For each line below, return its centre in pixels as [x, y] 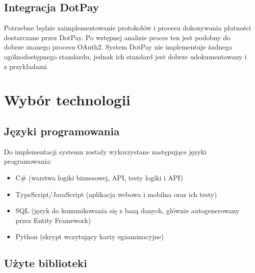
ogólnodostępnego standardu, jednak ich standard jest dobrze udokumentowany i [125, 56]
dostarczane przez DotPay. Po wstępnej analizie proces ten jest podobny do [117, 37]
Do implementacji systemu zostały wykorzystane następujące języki [105, 151]
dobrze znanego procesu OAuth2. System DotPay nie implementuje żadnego [118, 47]
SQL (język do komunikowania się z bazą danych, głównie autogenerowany [127, 211]
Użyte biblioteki [46, 263]
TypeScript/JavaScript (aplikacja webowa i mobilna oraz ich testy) [116, 194]
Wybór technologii [67, 100]
